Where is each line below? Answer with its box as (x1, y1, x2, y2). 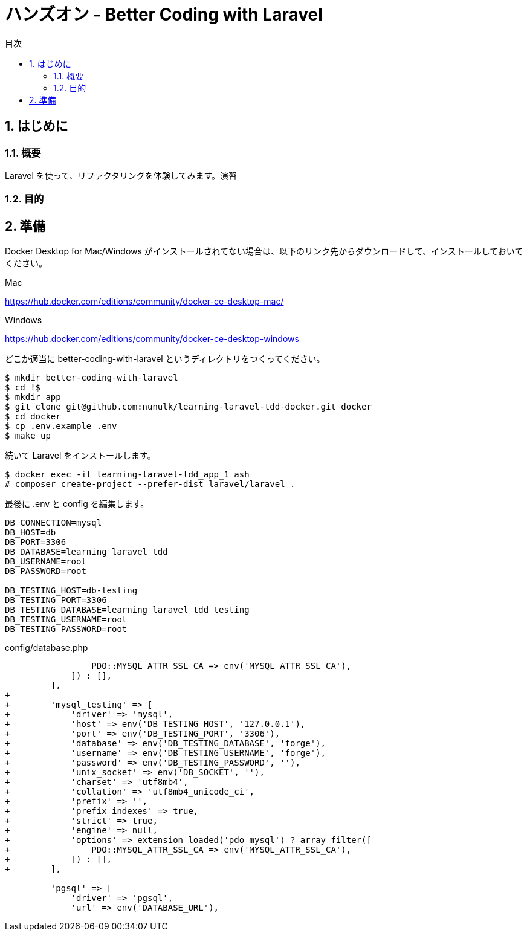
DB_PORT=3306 (5, 537, 66, 547)
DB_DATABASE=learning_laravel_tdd (5, 547, 168, 557)
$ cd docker (5, 412, 61, 422)
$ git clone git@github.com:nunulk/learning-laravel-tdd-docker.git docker (5, 402, 372, 412)
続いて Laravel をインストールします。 (5, 450, 156, 461)
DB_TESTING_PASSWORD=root (5, 624, 128, 634)
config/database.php (5, 642, 88, 653)
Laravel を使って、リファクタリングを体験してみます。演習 (5, 170, 238, 181)
